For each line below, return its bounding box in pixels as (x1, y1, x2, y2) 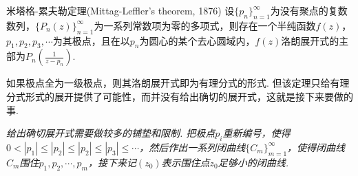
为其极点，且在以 (52, 33, 130, 47)
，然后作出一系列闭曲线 (139, 140, 246, 154)
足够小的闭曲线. (218, 155, 289, 169)
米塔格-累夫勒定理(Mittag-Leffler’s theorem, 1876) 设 (6, 3, 235, 17)
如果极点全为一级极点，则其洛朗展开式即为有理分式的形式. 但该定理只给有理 (6, 76, 350, 90)
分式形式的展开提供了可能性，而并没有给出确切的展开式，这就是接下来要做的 (6, 89, 353, 103)
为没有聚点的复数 (270, 3, 348, 17)
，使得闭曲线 (287, 140, 346, 154)
